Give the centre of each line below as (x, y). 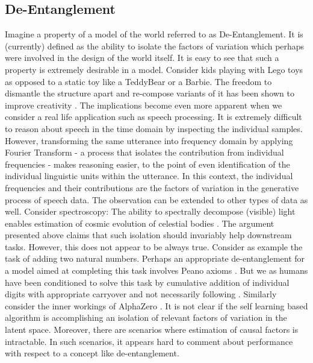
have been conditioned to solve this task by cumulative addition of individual (147, 282)
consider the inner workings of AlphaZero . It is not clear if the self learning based (156, 305)
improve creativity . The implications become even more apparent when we (144, 105)
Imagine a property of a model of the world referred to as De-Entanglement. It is (154, 34)
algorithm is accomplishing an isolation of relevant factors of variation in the (146, 317)
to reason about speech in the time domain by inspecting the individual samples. (154, 128)
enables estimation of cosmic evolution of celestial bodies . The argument (140, 223)
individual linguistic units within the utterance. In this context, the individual (149, 176)
